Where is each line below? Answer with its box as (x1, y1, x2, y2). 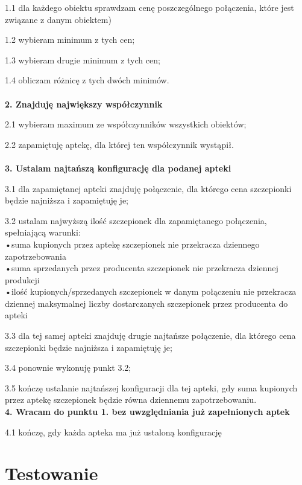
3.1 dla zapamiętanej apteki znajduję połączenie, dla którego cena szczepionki (5, 182, 292, 194)
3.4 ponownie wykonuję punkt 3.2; (5, 361, 131, 374)
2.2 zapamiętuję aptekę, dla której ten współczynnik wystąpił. (5, 138, 234, 150)
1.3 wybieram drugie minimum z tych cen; (5, 53, 160, 66)
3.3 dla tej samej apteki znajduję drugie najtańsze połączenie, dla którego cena (5, 329, 296, 342)
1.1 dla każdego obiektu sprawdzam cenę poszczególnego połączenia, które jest (5, 1, 294, 13)
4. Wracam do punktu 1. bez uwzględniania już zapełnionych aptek (5, 405, 290, 418)
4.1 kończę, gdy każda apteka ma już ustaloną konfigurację (5, 425, 222, 438)
